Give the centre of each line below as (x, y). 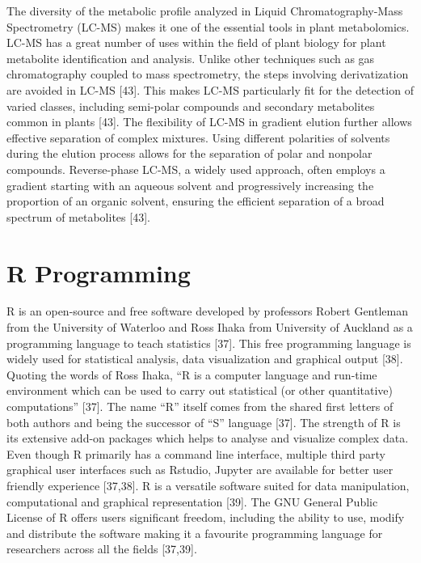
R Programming (99, 272)
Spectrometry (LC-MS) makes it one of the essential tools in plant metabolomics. (208, 26)
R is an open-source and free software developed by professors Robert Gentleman (207, 311)
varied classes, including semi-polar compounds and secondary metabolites (191, 106)
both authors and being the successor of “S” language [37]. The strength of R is (204, 422)
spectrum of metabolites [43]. (78, 216)
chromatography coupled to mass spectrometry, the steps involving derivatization (208, 74)
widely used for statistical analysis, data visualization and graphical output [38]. (205, 359)
